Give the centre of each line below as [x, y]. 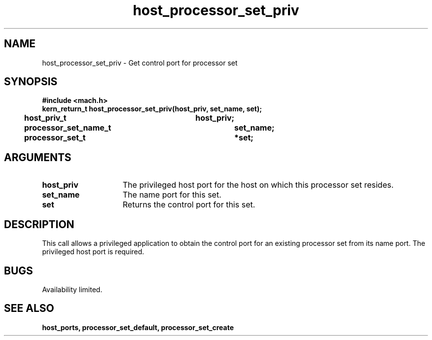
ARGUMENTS [38, 157]
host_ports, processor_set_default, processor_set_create [138, 327]
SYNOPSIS [31, 82]
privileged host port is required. [93, 252]
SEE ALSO [29, 308]
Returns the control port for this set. [189, 205]
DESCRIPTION [39, 224]
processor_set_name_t [68, 128]
